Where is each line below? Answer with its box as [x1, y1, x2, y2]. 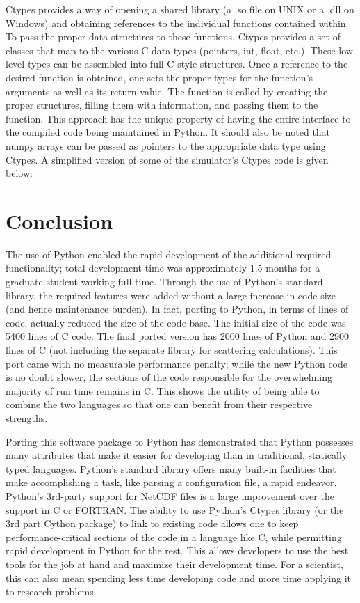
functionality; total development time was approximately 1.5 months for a [6, 260, 320, 275]
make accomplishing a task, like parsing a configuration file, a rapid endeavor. [6, 475, 337, 490]
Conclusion [6, 206, 113, 235]
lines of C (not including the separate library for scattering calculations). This [6, 343, 338, 357]
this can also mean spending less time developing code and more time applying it [6, 570, 352, 585]
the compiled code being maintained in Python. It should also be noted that [6, 125, 331, 139]
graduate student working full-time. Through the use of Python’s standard [6, 274, 323, 289]
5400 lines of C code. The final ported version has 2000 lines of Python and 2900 [6, 329, 350, 343]
